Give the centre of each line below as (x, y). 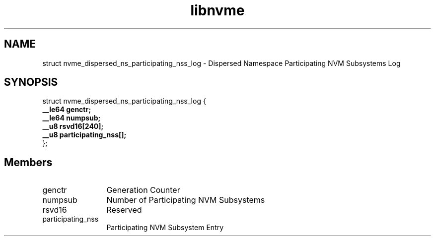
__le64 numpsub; (72, 118)
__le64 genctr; (67, 110)
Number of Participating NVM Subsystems (186, 200)
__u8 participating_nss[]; (84, 135)
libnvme (217, 10)
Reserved (124, 210)
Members (28, 162)
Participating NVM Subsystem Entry (165, 228)
